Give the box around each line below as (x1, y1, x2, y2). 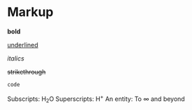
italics (7, 54, 24, 63)
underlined (7, 40, 38, 49)
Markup (7, 4, 54, 20)
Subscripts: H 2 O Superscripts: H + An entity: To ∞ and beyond (7, 93, 185, 104)
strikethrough (7, 68, 46, 76)
